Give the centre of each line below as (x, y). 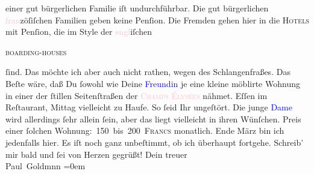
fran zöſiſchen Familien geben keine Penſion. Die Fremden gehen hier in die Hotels (157, 19)
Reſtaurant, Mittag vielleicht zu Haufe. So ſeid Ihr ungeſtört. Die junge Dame (149, 107)
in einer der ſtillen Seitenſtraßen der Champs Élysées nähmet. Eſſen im (137, 95)
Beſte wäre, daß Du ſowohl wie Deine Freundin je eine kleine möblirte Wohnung (153, 83)
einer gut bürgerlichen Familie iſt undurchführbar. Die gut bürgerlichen (137, 8)
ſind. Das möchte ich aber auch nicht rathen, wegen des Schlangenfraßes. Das (148, 72)
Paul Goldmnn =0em (46, 166)
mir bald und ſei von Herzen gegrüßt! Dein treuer (96, 154)
